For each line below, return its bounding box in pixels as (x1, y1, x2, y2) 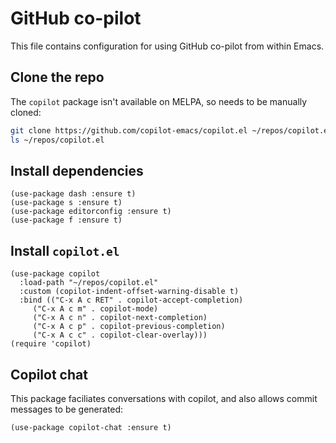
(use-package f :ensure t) (10, 215, 123, 226)
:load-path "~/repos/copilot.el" (19, 278, 159, 288)
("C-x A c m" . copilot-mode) (32, 304, 159, 314)
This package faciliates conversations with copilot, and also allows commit (10, 392, 318, 404)
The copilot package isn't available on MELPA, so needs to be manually (10, 95, 308, 107)
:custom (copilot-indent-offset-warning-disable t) (19, 287, 240, 297)
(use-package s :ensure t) (10, 198, 123, 208)
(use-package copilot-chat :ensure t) (10, 422, 172, 432)
